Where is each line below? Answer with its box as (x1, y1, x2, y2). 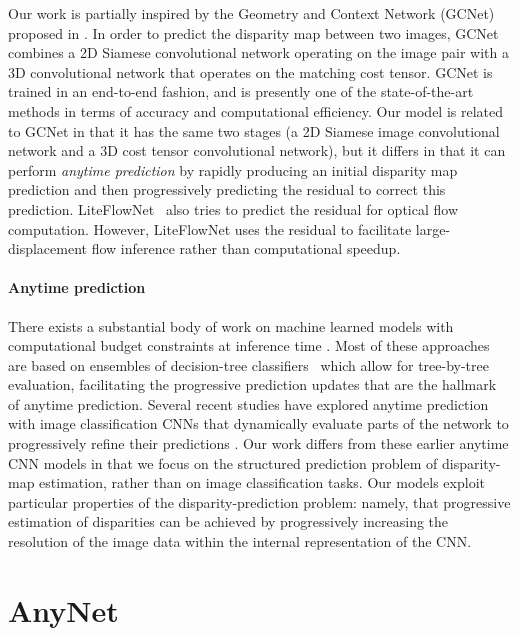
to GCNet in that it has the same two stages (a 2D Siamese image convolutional (8, 120, 500, 141)
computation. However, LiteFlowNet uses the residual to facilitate (8, 218, 412, 239)
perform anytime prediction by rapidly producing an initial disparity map (8, 159, 458, 180)
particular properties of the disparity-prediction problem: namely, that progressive (8, 491, 511, 512)
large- (415, 218, 451, 239)
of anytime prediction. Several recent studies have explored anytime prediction (8, 393, 489, 414)
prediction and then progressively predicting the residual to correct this (8, 179, 446, 200)
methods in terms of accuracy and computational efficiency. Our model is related (8, 100, 504, 121)
